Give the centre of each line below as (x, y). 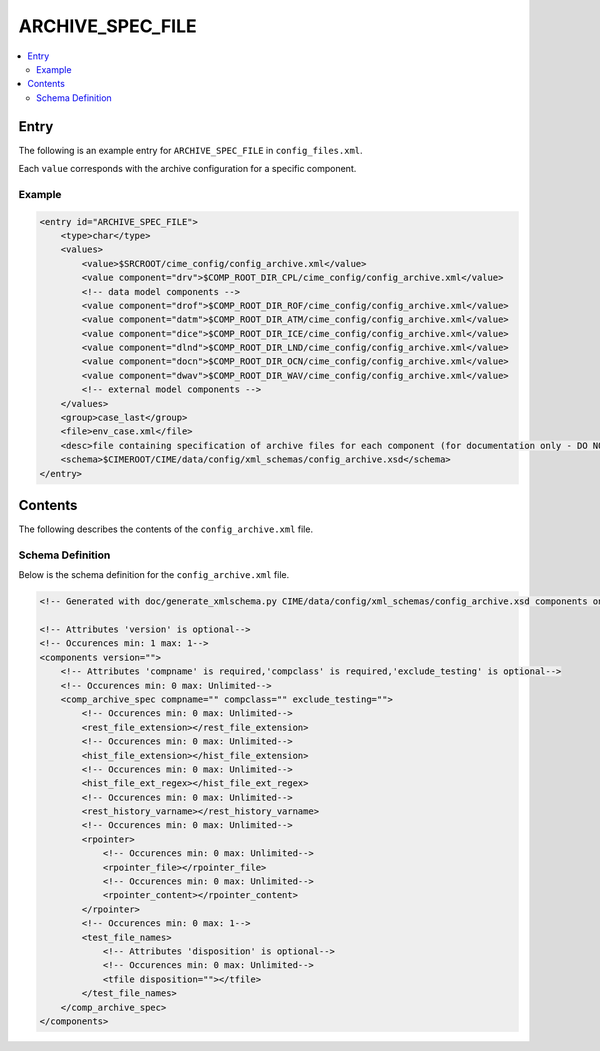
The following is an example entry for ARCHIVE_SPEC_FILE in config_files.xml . (191, 150)
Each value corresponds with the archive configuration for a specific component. (187, 169)
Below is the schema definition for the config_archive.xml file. (154, 575)
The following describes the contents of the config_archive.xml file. (166, 529)
